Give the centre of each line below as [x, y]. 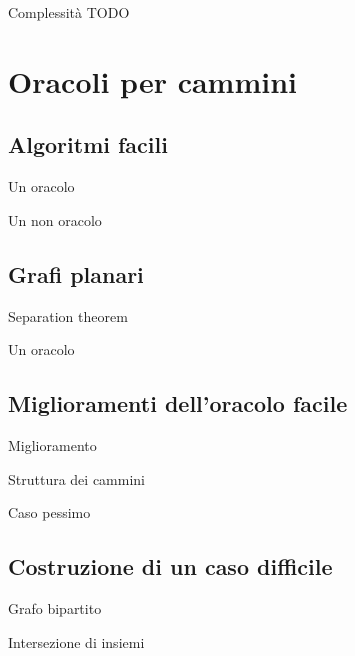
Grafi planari [76, 273]
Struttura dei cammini [76, 478]
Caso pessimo [49, 512]
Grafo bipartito [55, 607]
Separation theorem [68, 315]
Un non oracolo [55, 219]
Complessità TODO [69, 12]
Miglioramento [52, 444]
